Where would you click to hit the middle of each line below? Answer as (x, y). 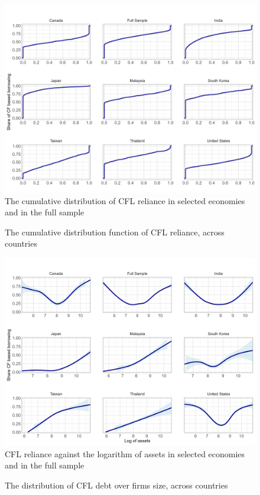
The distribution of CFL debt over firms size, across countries (116, 485)
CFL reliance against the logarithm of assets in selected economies (125, 453)
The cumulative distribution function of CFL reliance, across (115, 232)
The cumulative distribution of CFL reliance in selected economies (125, 200)
